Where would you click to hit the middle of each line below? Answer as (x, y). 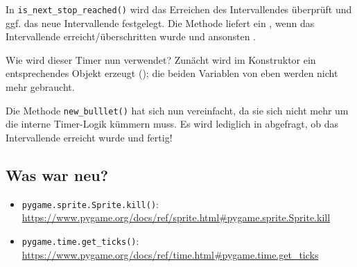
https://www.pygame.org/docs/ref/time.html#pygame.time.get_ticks (170, 254)
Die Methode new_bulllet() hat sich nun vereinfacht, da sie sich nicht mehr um (177, 110)
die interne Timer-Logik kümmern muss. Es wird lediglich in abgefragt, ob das (172, 124)
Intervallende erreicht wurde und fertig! (89, 137)
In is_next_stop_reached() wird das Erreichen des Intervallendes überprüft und (179, 9)
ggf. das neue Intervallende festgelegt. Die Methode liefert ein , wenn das (160, 23)
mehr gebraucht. (40, 87)
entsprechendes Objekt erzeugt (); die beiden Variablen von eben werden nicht (172, 73)
